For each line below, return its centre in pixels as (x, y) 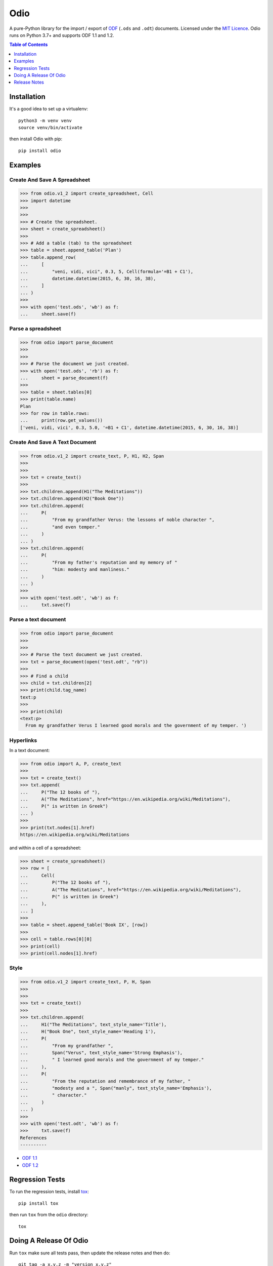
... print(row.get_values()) (61, 421)
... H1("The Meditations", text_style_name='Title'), (93, 1024)
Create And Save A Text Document (53, 442)
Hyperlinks (23, 740)
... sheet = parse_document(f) (64, 378)
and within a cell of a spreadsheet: (45, 848)
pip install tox (38, 1203)
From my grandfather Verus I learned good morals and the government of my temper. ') (136, 726)
